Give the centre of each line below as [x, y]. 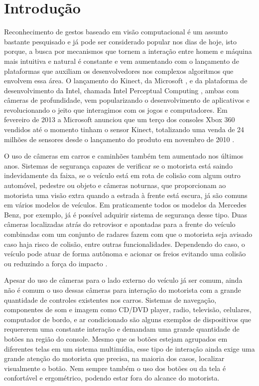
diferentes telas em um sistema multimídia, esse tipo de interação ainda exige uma [129, 348]
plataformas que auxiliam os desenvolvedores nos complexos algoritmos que [119, 71]
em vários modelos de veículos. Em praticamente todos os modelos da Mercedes [125, 205]
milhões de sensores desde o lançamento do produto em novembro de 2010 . [119, 139]
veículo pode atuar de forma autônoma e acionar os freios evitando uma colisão [125, 254]
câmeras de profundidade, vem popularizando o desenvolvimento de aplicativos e [127, 100]
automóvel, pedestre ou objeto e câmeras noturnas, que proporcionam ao [115, 185]
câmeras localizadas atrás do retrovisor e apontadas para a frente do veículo [120, 224]
